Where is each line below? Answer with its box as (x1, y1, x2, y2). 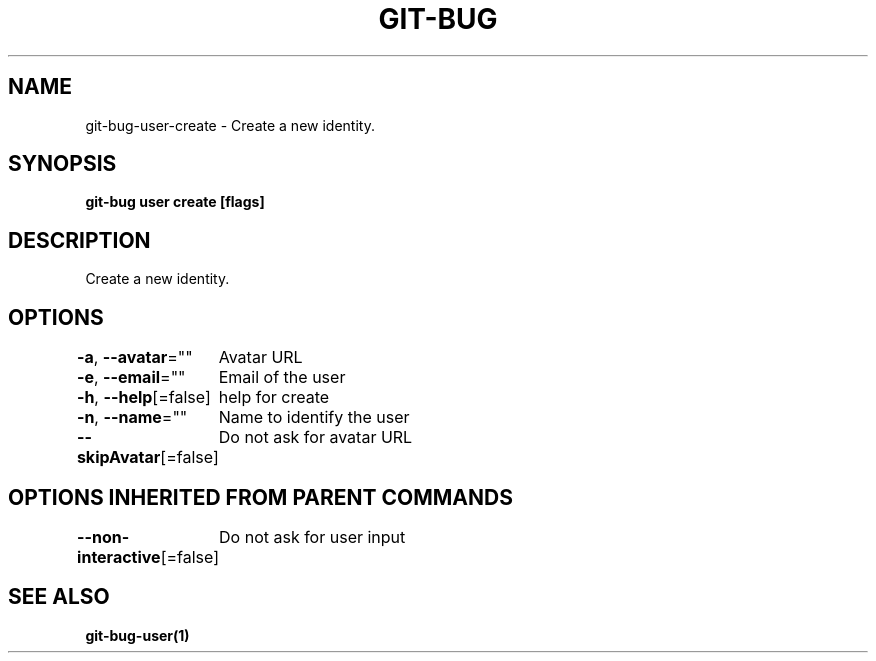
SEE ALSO (8, 584, 110, 610)
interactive (77, 546, 161, 567)
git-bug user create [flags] (85, 193, 265, 211)
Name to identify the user (218, 407, 410, 428)
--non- (77, 526, 130, 547)
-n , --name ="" (76, 407, 188, 428)
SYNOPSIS (8, 151, 117, 177)
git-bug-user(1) (85, 626, 190, 644)
